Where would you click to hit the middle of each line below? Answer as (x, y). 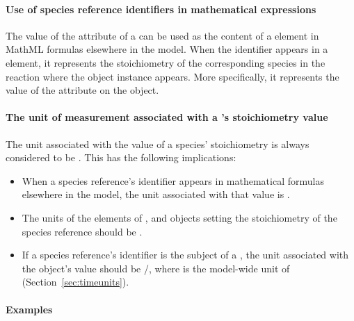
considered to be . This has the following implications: (121, 157)
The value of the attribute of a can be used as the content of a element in (162, 35)
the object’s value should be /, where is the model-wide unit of (156, 268)
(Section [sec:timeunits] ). (75, 282)
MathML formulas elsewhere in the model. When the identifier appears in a (167, 49)
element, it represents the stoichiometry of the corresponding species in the (166, 62)
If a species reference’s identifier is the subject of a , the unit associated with (185, 255)
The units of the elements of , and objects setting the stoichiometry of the (179, 217)
